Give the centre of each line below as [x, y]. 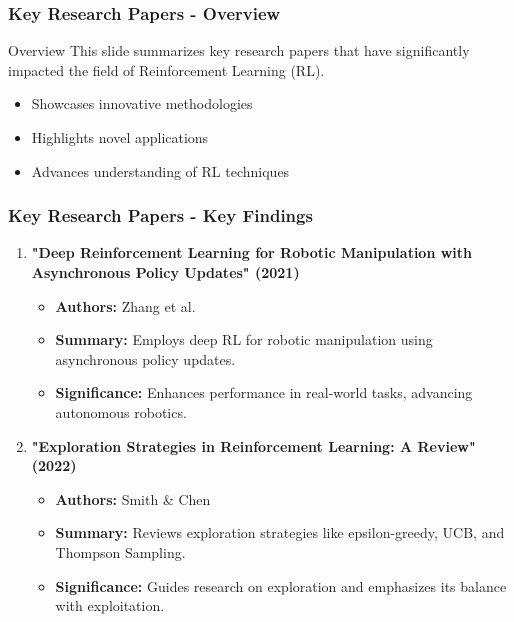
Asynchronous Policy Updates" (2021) [165, 272]
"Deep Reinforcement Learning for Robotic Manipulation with [252, 252]
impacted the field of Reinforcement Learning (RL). [166, 69]
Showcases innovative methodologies [142, 103]
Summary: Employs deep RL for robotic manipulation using [244, 339]
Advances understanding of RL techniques [160, 170]
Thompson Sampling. [120, 551]
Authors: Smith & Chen [133, 498]
